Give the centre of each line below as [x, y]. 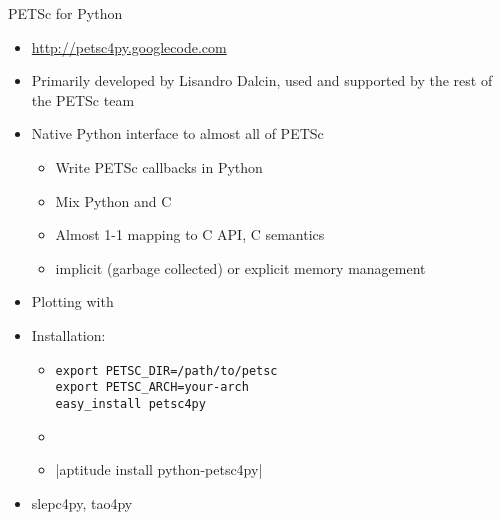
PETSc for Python [65, 13]
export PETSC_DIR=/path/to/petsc [166, 370]
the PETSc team [83, 99]
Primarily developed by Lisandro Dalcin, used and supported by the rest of [262, 80]
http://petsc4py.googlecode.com [129, 46]
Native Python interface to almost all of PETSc [177, 133]
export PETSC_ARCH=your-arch [152, 387]
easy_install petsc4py [130, 403]
